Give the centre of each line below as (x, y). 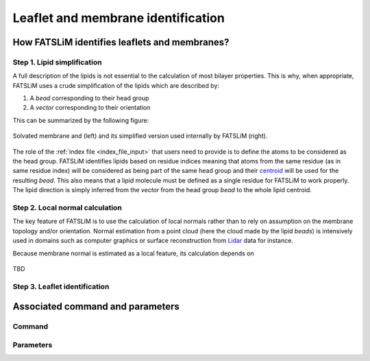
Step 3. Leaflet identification (61, 286)
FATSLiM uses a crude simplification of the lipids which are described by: (116, 85)
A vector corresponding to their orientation (90, 108)
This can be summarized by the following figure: (81, 120)
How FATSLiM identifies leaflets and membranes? (121, 42)
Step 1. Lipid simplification (57, 62)
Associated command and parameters (96, 306)
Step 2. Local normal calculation (67, 207)
